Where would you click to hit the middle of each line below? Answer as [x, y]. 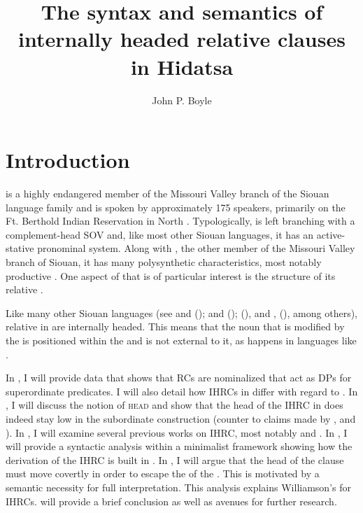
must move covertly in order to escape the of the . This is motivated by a [163, 473]
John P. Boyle [182, 100]
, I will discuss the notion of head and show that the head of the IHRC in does [175, 405]
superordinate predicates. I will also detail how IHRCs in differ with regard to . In [182, 391]
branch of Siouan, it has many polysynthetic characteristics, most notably [164, 262]
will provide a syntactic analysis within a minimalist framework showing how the [179, 446]
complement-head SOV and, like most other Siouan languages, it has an [160, 234]
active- [331, 234]
